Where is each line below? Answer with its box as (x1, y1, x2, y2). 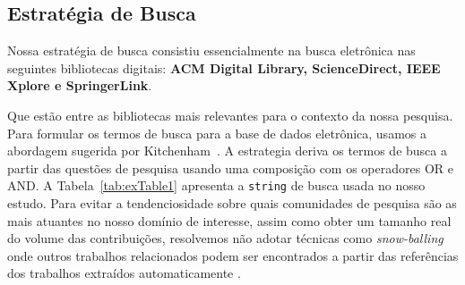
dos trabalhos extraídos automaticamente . (7, 264, 241, 282)
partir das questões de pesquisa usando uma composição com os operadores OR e (7, 158, 453, 177)
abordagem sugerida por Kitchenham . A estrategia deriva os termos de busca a (7, 141, 447, 160)
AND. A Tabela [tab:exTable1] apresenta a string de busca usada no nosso (7, 176, 426, 195)
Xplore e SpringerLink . (7, 76, 152, 95)
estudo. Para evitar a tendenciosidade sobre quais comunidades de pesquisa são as (7, 194, 457, 213)
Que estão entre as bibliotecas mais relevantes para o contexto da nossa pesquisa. (7, 105, 453, 124)
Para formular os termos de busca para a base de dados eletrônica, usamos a (7, 123, 426, 142)
